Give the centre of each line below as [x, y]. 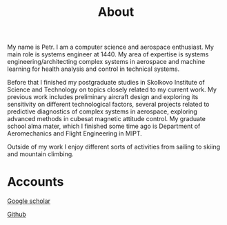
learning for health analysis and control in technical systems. [93, 69]
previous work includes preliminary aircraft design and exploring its [103, 97]
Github [17, 215]
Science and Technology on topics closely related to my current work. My [112, 89]
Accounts [36, 182]
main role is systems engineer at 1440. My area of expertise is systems [108, 54]
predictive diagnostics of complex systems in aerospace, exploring [102, 111]
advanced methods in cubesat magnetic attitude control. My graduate [106, 119]
